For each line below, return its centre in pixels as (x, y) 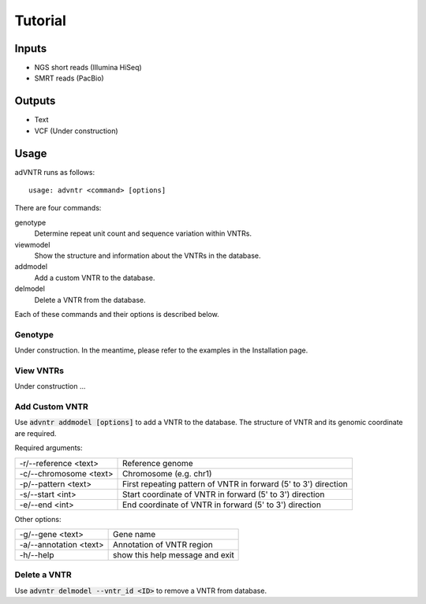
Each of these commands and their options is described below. (117, 314)
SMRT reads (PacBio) (69, 78)
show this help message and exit (173, 554)
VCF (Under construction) (76, 131)
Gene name (134, 534)
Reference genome (158, 463)
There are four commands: (58, 208)
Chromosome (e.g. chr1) (167, 473)
